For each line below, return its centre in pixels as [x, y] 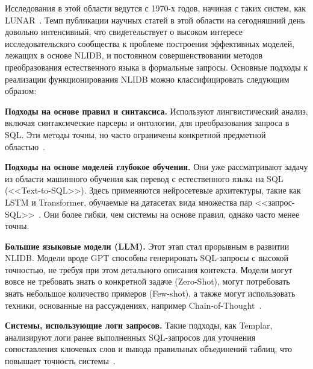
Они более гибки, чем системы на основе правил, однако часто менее [172, 214]
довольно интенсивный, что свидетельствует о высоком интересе [124, 32]
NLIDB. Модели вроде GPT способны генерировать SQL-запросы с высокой [147, 258]
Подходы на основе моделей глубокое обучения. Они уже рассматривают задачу [156, 167]
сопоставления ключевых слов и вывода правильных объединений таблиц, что [148, 349]
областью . [25, 146]
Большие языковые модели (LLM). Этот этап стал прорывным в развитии [147, 246]
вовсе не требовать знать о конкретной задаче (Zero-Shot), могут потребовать [147, 281]
